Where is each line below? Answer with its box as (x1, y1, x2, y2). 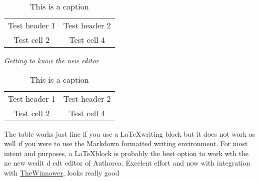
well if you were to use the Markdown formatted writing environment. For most (4, 138, 248, 149)
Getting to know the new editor (4, 55, 99, 65)
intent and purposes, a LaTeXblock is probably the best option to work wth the (4, 148, 249, 158)
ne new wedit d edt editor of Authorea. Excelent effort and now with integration (4, 158, 250, 168)
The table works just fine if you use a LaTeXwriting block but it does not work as (4, 128, 255, 139)
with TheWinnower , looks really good (4, 167, 119, 178)
